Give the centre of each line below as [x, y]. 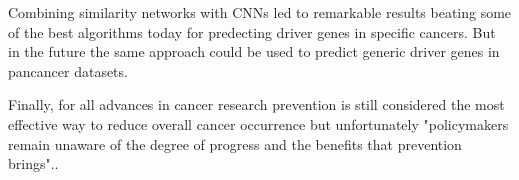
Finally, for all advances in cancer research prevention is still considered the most [256, 104]
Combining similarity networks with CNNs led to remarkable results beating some [260, 12]
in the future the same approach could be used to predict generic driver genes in [254, 51]
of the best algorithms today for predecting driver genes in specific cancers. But [252, 31]
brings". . [33, 163]
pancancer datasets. [68, 70]
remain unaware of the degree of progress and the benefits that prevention [235, 143]
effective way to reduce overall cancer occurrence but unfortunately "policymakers [258, 123]
